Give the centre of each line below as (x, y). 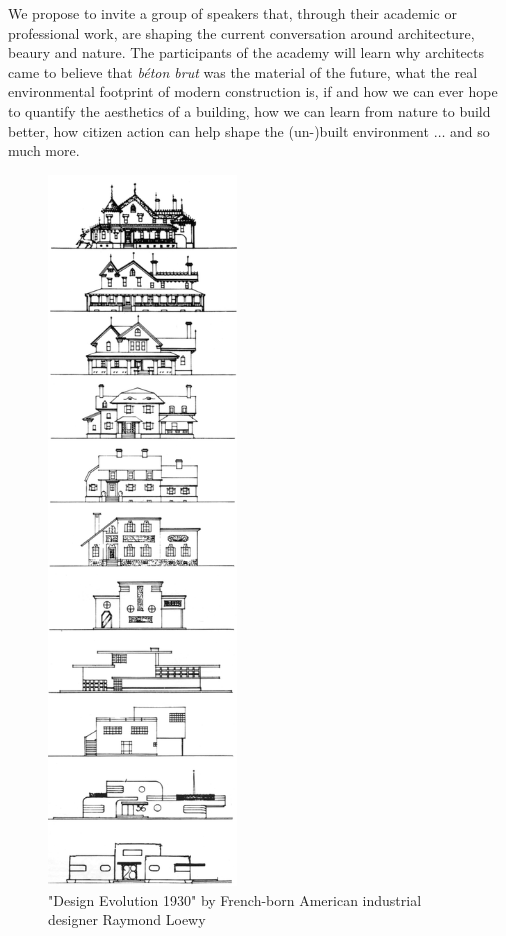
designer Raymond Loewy (127, 919)
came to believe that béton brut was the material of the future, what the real (243, 71)
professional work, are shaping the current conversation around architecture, (241, 32)
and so (470, 130)
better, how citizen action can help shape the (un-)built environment (218, 130)
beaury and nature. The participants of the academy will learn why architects (246, 52)
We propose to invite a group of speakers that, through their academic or (232, 13)
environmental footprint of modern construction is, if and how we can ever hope (253, 91)
